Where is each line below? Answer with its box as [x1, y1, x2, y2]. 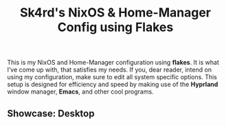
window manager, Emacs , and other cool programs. [7, 87, 154, 96]
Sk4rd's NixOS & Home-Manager [19, 5, 212, 21]
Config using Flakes [57, 19, 174, 35]
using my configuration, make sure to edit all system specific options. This [7, 73, 218, 81]
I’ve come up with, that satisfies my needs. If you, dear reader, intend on [7, 65, 212, 74]
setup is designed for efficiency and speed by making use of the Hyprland [7, 81, 218, 89]
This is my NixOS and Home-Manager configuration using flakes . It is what [7, 59, 220, 67]
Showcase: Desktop [7, 107, 95, 119]
